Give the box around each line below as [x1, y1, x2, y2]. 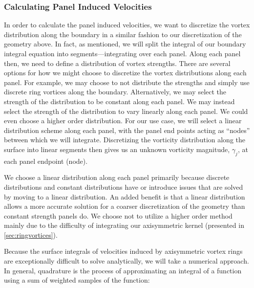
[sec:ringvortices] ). [4, 229, 58, 240]
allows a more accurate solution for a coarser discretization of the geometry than [4, 201, 245, 211]
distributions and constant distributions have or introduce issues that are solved [4, 181, 243, 192]
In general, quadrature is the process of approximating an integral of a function [4, 265, 242, 275]
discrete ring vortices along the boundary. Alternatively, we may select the [4, 87, 227, 97]
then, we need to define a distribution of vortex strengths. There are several [4, 58, 231, 68]
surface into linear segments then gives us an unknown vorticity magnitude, [4, 144, 230, 154]
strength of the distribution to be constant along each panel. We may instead [4, 96, 235, 106]
